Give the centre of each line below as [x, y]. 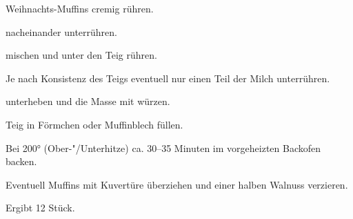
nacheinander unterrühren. [61, 31]
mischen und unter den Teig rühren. [81, 55]
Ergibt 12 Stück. [40, 208]
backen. [21, 161]
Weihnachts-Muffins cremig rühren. [80, 8]
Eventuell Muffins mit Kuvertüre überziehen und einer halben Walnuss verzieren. [177, 184]
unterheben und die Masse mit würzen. [88, 101]
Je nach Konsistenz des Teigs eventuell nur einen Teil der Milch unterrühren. [168, 78]
